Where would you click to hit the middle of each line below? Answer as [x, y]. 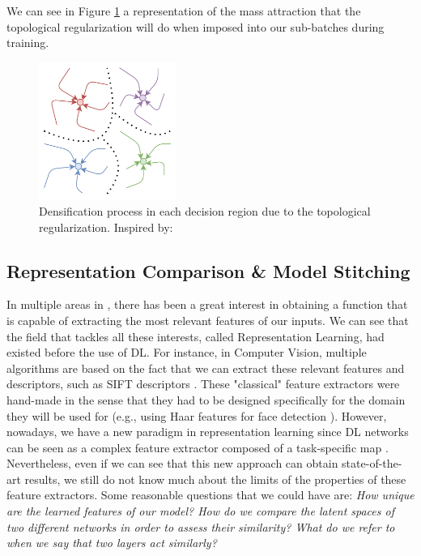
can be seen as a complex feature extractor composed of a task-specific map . [198, 447]
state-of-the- [372, 463]
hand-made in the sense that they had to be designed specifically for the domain [206, 399]
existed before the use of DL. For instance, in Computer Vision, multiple [187, 352]
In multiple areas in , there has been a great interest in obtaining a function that [207, 304]
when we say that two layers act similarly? [112, 543]
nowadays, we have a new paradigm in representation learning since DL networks [208, 432]
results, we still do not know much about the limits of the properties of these [215, 479]
